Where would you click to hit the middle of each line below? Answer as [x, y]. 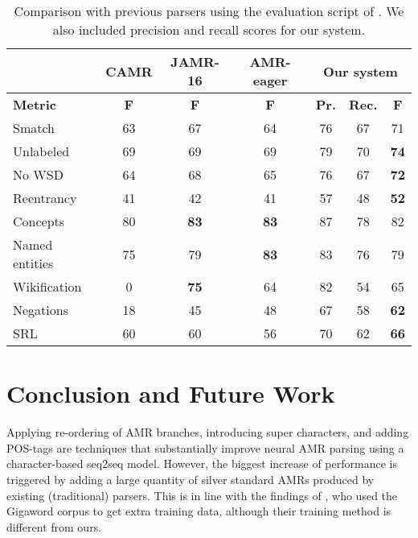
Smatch [34, 128]
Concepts [39, 221]
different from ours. [54, 526]
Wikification [47, 286]
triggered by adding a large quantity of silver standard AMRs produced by [191, 479]
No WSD [38, 174]
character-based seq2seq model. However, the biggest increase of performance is [202, 464]
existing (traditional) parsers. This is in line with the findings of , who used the [202, 495]
